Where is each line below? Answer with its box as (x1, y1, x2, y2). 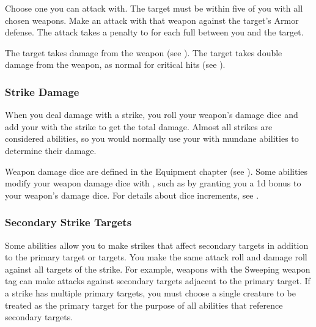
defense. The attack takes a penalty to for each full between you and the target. (5, 26, 304, 39)
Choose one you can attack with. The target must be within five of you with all (5, 2, 303, 14)
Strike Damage (5, 84, 79, 99)
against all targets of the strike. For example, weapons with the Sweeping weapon (5, 262, 310, 275)
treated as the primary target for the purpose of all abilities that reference (5, 298, 283, 311)
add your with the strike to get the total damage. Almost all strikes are (5, 120, 273, 133)
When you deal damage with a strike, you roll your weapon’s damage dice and (5, 108, 298, 121)
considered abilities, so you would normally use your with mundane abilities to (5, 132, 299, 145)
